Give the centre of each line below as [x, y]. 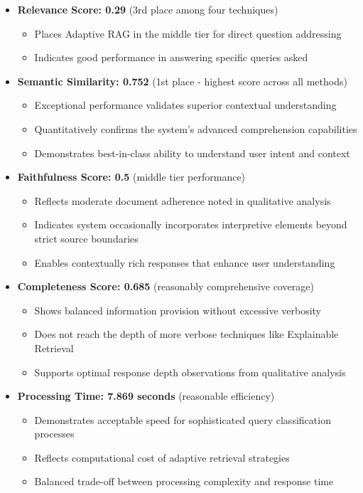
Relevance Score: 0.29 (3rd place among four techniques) [148, 9]
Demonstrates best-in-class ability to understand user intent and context [192, 153]
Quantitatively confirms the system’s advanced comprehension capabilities [196, 128]
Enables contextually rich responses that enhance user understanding [185, 262]
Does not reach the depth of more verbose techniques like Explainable [186, 334]
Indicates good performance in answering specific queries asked [171, 57]
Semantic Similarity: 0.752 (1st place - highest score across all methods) [182, 81]
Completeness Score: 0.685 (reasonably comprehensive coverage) [166, 286]
